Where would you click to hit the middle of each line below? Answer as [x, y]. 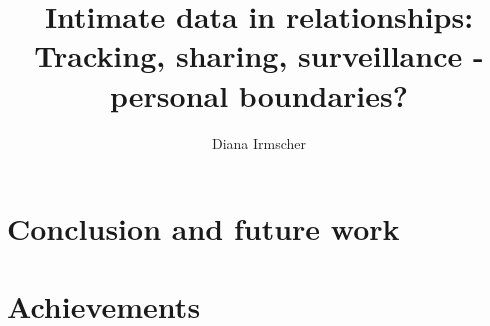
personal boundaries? [259, 94]
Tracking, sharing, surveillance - [259, 55]
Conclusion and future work [203, 228]
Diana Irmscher [259, 142]
